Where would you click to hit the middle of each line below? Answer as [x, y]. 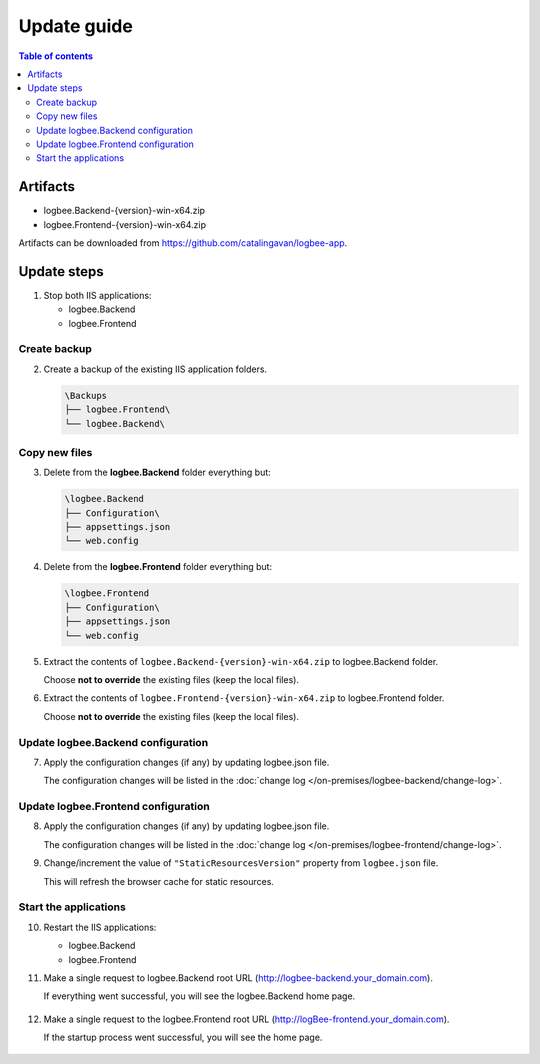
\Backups [86, 395]
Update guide [76, 26]
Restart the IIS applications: [100, 927]
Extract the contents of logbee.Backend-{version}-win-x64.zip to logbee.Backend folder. [241, 661]
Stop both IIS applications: [97, 295]
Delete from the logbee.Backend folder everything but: [157, 472]
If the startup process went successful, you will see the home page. [183, 1037]
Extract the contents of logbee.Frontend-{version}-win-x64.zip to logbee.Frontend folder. [244, 698]
